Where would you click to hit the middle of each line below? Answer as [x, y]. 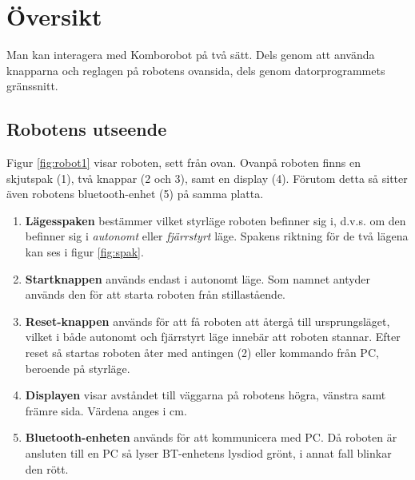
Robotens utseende [87, 129]
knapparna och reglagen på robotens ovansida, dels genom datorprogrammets [196, 70]
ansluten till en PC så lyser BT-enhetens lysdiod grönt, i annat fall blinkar [208, 453]
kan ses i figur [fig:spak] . [84, 252]
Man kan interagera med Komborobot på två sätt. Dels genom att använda [191, 55]
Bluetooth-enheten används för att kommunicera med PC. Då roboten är [211, 437]
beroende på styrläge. [78, 368]
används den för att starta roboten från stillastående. [156, 294]
